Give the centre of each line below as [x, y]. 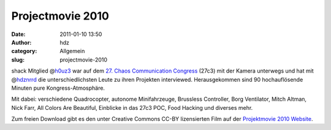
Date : [18, 34]
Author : [21, 42]
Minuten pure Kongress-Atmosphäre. [58, 88]
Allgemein [72, 51]
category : [24, 51]
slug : [18, 60]
